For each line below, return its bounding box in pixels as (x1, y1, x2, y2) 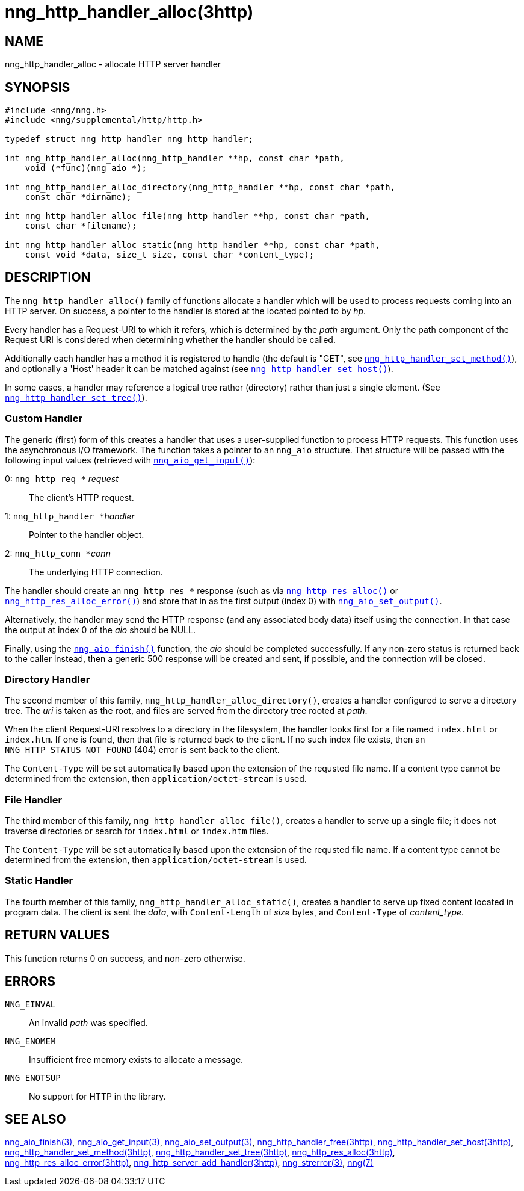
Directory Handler (5, 673, 90, 685)
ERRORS (5, 974, 56, 989)
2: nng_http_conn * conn (5, 548, 111, 558)
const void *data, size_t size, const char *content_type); (25, 250, 315, 260)
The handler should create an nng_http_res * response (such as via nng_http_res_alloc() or (5, 585, 398, 596)
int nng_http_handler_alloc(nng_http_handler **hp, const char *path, (5, 153, 345, 164)
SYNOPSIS (5, 79, 70, 95)
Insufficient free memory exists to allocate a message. (29, 1054, 244, 1065)
